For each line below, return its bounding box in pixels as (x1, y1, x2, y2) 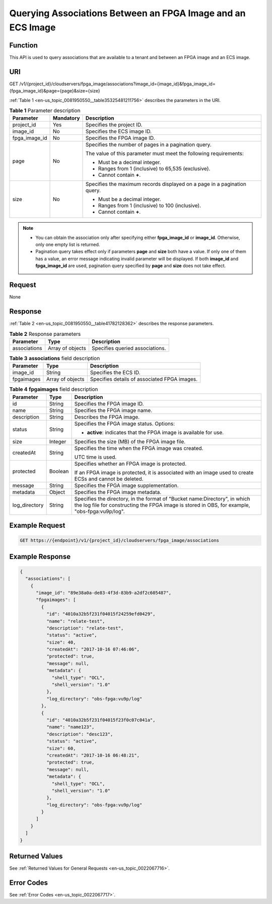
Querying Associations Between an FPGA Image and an (9, 8, 246, 19)
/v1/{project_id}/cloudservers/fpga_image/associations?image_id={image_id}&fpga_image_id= (19, 81, 216, 87)
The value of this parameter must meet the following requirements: (86, 150, 244, 157)
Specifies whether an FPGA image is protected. (74, 460, 187, 467)
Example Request (9, 521, 65, 530)
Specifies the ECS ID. (90, 369, 141, 376)
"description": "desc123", (46, 731, 113, 737)
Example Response (9, 552, 71, 561)
